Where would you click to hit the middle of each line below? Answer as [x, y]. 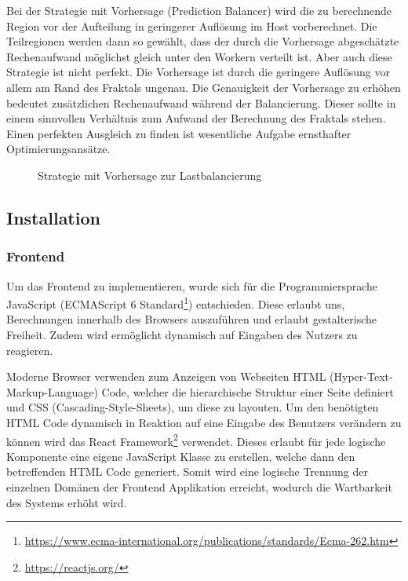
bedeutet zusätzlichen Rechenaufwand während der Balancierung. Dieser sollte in [201, 102]
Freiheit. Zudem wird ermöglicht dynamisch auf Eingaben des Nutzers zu [182, 334]
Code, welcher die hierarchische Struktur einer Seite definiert [248, 391]
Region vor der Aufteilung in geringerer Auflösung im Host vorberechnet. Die [192, 26]
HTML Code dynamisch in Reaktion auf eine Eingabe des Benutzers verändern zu [204, 422]
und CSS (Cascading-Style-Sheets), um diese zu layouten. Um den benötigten [193, 407]
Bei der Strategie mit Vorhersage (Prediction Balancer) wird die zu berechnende [199, 10]
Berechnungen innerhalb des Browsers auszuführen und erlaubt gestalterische [192, 319]
